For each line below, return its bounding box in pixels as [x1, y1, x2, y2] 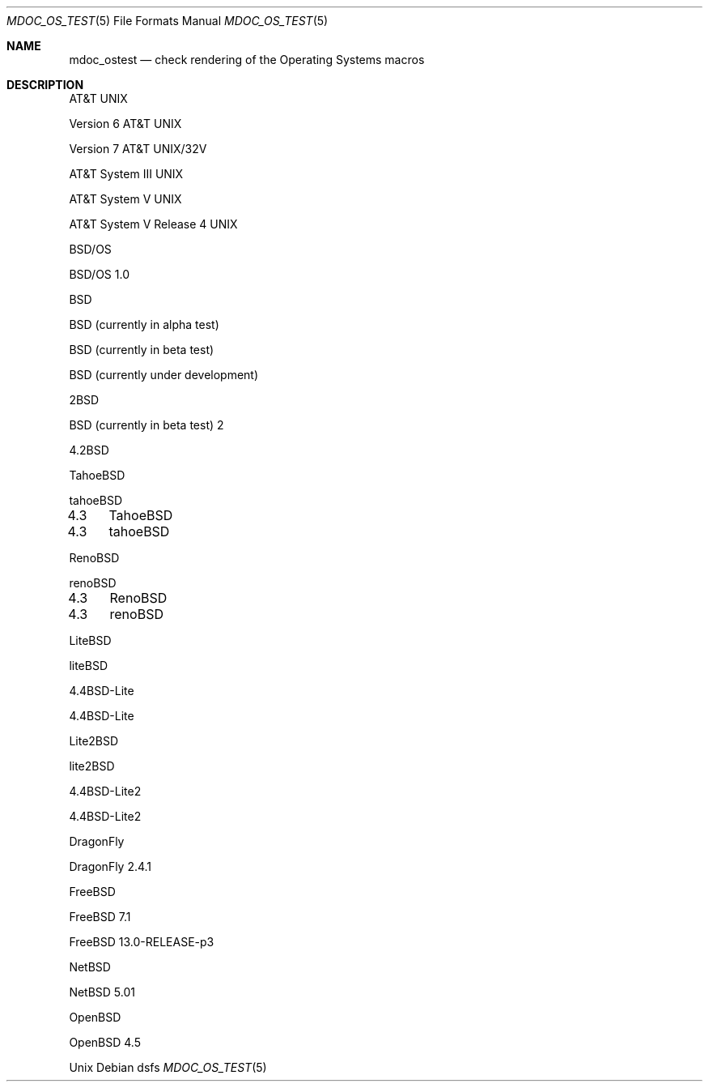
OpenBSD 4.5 [69, 1035, 141, 1049]
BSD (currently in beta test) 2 [69, 418, 224, 432]
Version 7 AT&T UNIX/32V [69, 142, 207, 156]
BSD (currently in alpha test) [69, 318, 219, 331]
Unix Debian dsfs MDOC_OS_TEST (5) [69, 1060, 267, 1074]
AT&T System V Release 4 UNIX [69, 217, 238, 231]
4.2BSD [69, 443, 109, 457]
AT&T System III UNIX [69, 167, 184, 181]
